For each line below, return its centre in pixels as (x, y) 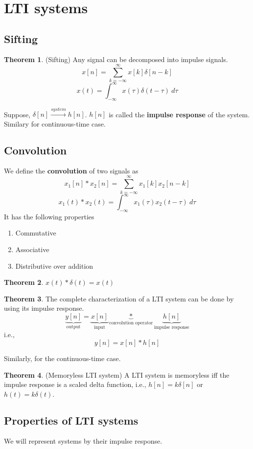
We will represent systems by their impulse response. (83, 440)
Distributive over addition (54, 266)
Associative (32, 249)
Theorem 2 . (24, 282)
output (73, 327)
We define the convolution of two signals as (71, 170)
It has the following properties (49, 216)
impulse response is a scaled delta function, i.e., (75, 384)
